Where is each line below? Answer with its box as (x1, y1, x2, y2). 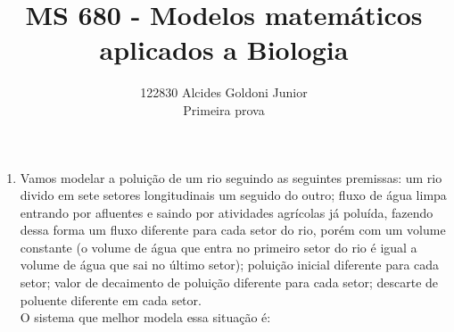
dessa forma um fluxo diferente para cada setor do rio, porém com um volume (20, 220, 446, 239)
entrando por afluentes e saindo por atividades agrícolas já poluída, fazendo (20, 203, 433, 221)
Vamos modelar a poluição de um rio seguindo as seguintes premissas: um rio (20, 168, 442, 187)
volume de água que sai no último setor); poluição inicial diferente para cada (20, 255, 440, 274)
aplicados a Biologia (99, 31, 349, 68)
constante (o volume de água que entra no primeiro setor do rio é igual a (20, 237, 417, 256)
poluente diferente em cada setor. (20, 290, 202, 309)
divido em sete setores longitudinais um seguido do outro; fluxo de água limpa (20, 186, 447, 204)
